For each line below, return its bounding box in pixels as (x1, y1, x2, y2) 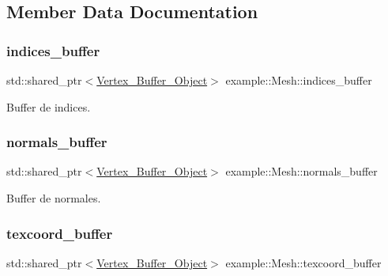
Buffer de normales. (6, 190, 101, 206)
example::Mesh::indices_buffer (225, 72, 372, 88)
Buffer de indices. (6, 98, 91, 115)
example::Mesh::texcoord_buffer (225, 254, 382, 270)
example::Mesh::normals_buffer (225, 163, 378, 180)
